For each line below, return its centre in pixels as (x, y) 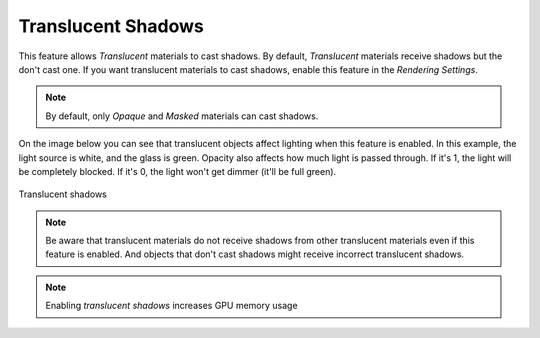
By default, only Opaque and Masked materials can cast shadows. (182, 116)
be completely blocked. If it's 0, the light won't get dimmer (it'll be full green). (177, 171)
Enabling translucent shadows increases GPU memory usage (172, 306)
